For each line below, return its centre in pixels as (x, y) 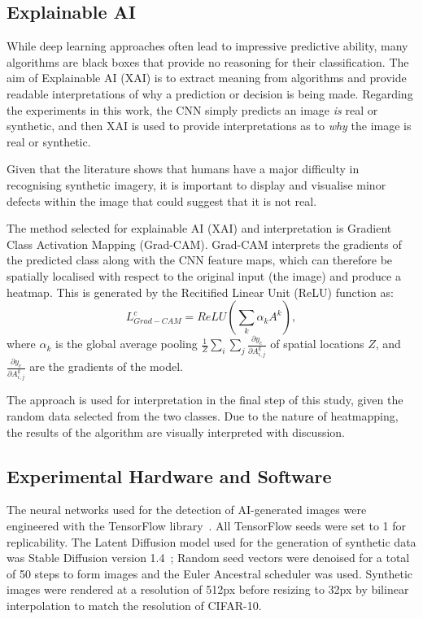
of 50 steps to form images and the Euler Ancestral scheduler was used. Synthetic (210, 573)
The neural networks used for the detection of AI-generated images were (187, 510)
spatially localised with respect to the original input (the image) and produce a (204, 275)
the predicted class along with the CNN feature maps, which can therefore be (200, 260)
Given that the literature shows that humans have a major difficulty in (183, 169)
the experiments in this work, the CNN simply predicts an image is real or (192, 109)
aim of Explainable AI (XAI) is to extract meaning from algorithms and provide (207, 78)
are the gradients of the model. (106, 366)
